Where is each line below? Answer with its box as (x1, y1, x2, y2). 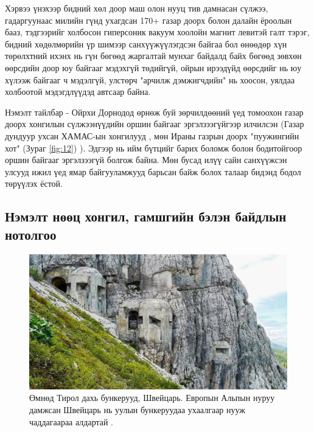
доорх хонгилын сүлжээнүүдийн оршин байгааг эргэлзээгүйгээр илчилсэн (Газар (5, 117, 304, 130)
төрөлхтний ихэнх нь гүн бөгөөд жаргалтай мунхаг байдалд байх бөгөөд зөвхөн (5, 49, 302, 62)
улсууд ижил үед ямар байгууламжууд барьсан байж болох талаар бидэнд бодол (5, 165, 301, 178)
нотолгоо (5, 225, 57, 243)
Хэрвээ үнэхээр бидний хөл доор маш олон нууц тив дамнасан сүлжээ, (5, 2, 268, 14)
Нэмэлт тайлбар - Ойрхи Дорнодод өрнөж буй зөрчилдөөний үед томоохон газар (5, 105, 304, 118)
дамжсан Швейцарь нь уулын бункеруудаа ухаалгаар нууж (29, 403, 246, 416)
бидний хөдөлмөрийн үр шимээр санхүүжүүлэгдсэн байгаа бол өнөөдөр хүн (5, 37, 287, 50)
